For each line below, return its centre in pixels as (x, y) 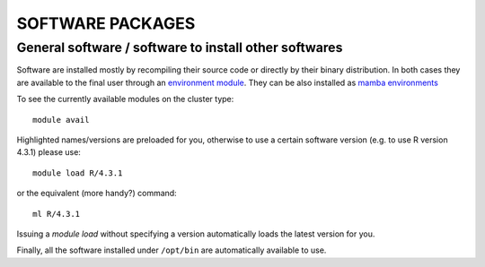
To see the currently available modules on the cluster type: (125, 99)
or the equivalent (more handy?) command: (97, 194)
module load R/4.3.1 (78, 173)
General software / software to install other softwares (180, 47)
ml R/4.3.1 (57, 214)
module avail (61, 120)
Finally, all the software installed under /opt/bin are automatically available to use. (172, 250)
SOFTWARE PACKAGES (106, 23)
